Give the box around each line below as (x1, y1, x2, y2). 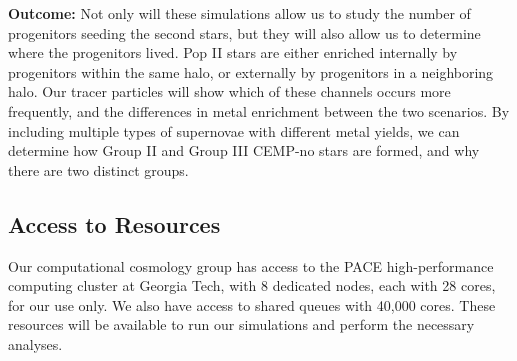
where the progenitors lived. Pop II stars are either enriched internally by (8, 42, 458, 63)
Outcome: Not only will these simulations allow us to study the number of (8, 3, 471, 23)
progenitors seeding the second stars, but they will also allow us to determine (8, 22, 481, 43)
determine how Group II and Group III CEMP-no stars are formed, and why (8, 140, 480, 161)
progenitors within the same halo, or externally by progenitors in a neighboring (8, 61, 494, 82)
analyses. (8, 333, 63, 354)
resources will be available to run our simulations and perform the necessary (8, 314, 475, 335)
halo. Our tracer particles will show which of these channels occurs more (8, 81, 451, 102)
